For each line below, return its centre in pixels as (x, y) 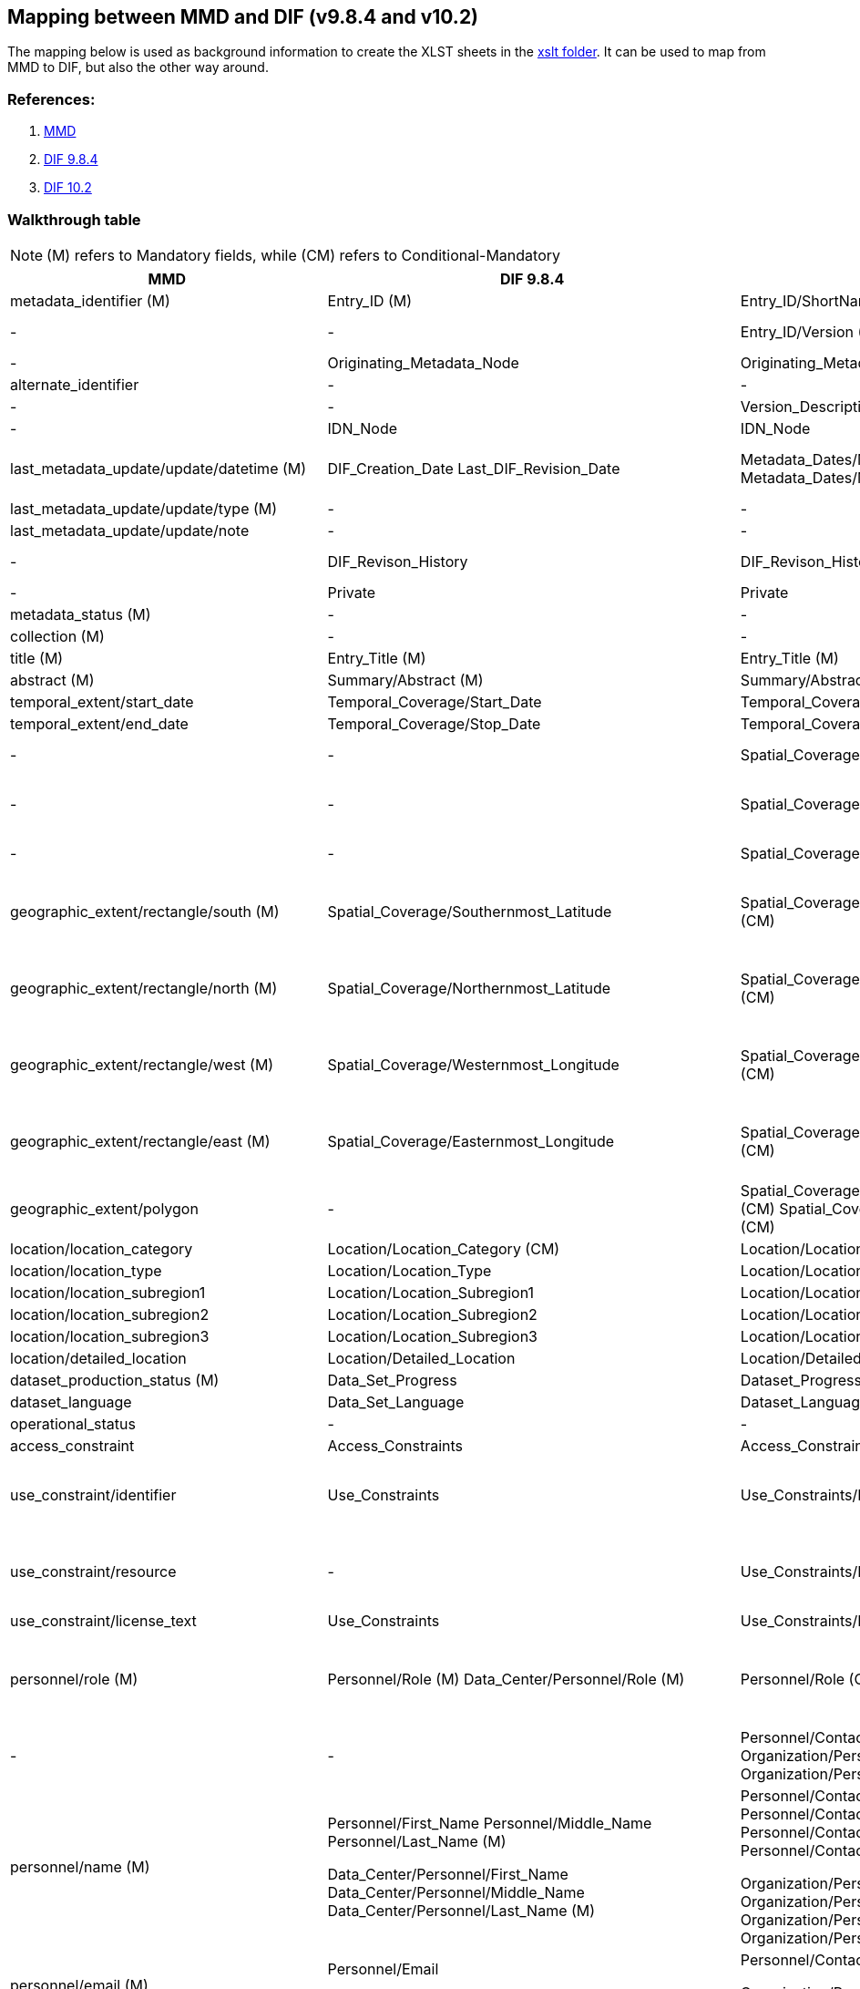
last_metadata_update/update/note (130, 530)
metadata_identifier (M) (90, 300)
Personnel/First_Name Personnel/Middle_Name (490, 1823)
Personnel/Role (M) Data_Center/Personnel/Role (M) (506, 1679)
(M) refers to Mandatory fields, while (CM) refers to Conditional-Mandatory (303, 255)
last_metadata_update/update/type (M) (144, 508)
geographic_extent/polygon (104, 1208)
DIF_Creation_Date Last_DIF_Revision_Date (474, 468)
